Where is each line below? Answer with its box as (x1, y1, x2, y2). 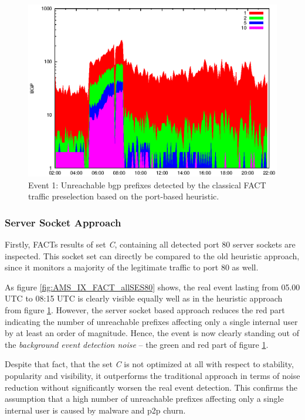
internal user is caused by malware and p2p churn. (5, 404, 186, 416)
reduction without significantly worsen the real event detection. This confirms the (5, 381, 298, 393)
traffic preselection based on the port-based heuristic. (28, 190, 219, 202)
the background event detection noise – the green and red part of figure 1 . (5, 338, 269, 350)
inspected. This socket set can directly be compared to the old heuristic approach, (5, 249, 300, 262)
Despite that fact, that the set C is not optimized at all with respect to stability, (5, 358, 294, 370)
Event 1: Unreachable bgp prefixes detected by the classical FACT (28, 178, 266, 191)
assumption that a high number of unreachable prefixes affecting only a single (5, 392, 284, 405)
